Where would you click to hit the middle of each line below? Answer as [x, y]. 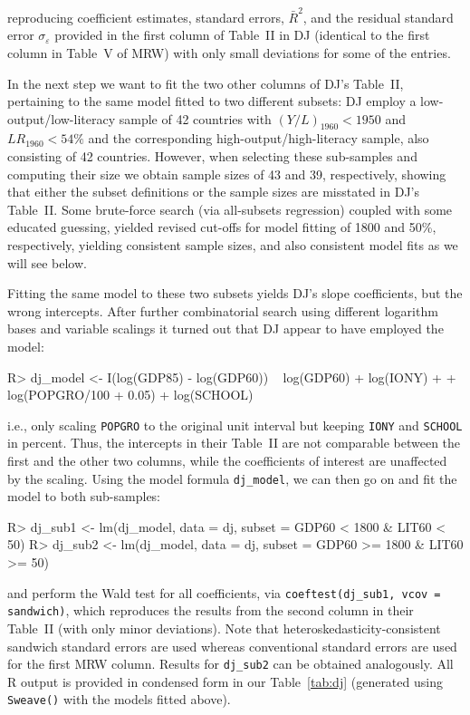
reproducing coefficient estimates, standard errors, [146, 17]
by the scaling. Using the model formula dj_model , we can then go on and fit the [232, 478]
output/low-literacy [62, 118]
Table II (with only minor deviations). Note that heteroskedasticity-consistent [224, 628]
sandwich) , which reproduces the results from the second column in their [211, 610]
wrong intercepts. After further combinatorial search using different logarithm [223, 310]
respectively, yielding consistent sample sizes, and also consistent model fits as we [233, 245]
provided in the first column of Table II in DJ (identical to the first [242, 35]
